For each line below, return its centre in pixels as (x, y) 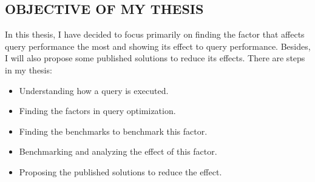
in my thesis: (29, 69)
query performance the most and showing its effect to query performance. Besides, (158, 46)
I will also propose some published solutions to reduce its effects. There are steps (155, 58)
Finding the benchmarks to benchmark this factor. (113, 131)
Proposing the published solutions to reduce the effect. (120, 171)
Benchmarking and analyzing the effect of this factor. (118, 151)
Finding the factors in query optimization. (97, 111)
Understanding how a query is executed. (94, 90)
